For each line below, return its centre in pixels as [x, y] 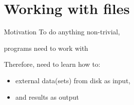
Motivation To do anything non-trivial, [62, 32]
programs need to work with [46, 48]
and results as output [47, 97]
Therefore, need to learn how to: [52, 64]
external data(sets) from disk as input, [73, 80]
